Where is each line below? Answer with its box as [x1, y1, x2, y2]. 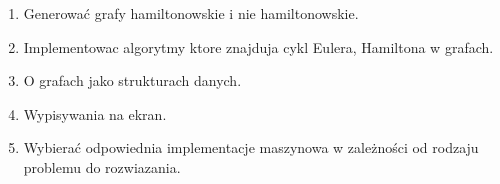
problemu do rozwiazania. [23, 156, 181, 177]
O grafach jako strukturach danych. [23, 70, 242, 91]
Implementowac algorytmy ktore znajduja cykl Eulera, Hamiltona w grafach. [23, 36, 494, 57]
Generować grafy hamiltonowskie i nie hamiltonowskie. [23, 3, 359, 23]
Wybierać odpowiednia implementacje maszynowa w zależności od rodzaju [23, 137, 479, 158]
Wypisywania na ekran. [23, 103, 167, 124]
